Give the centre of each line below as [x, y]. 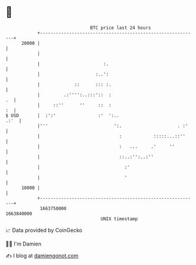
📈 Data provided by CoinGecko [44, 230]
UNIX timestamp [119, 219]
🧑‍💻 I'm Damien [24, 244]
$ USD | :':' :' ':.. [62, 115]
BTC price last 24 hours [120, 28]
